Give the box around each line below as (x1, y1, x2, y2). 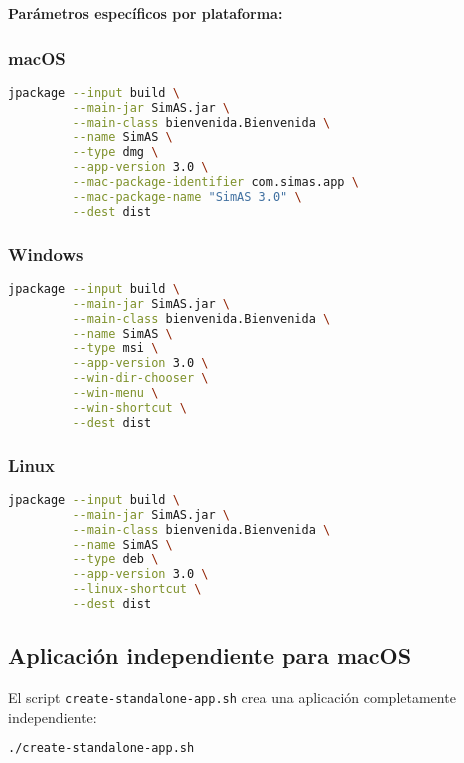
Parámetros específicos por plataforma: (8, 3, 283, 23)
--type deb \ (72, 552, 159, 567)
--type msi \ (72, 341, 159, 356)
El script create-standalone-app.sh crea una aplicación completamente (8, 687, 456, 708)
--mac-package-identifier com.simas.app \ (72, 175, 359, 190)
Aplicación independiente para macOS (8, 640, 412, 671)
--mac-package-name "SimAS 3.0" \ (72, 189, 302, 204)
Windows (8, 241, 84, 266)
